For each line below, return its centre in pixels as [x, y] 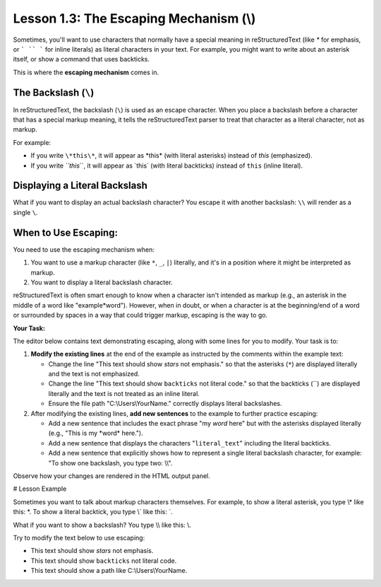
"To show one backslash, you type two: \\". [110, 463]
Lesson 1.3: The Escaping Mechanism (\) [134, 18]
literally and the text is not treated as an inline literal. [124, 393]
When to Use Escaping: [65, 232]
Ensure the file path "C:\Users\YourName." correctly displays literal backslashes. [165, 404]
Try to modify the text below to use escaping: [79, 537]
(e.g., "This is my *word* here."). [96, 433]
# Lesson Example [40, 489]
